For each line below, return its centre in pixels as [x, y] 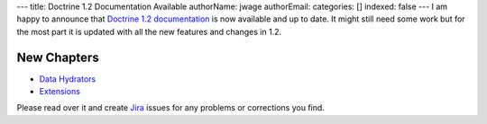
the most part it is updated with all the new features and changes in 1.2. [149, 31]
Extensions [60, 92]
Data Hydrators [68, 79]
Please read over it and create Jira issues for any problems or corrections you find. [170, 108]
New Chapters [58, 57]
